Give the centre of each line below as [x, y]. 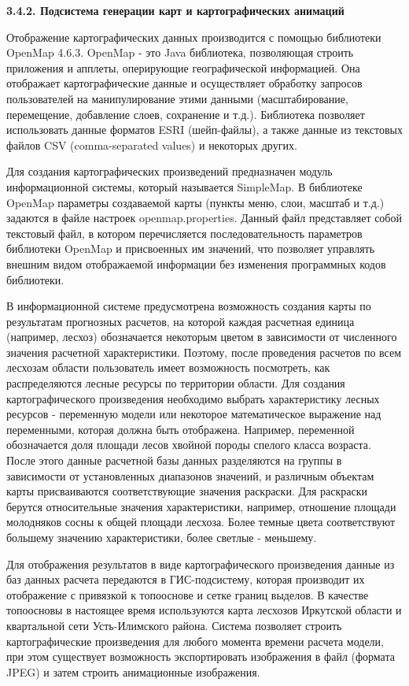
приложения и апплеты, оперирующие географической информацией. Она [183, 67]
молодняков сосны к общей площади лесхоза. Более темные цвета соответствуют [201, 522]
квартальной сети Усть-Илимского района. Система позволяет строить [174, 625]
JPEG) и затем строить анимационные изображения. [133, 671]
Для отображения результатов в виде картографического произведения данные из [201, 564]
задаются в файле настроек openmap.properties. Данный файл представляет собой [204, 218]
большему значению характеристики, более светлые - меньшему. [162, 537]
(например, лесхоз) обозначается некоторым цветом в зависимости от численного [202, 337]
